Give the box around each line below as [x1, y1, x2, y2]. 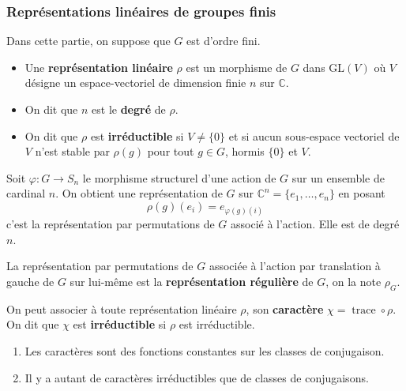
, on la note [325, 273, 382, 289]
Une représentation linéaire [24, 58, 173, 75]
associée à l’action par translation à [209, 258, 381, 274]
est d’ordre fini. [186, 32, 261, 49]
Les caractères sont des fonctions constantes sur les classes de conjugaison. [24, 342, 385, 359]
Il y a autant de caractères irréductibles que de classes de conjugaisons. [24, 369, 369, 385]
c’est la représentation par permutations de [6, 216, 215, 232]
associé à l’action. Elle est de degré [231, 216, 400, 232]
